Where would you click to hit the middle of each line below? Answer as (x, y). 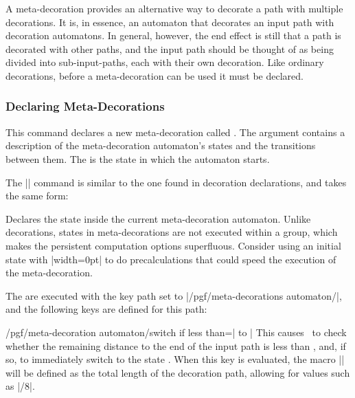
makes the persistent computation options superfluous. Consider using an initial (173, 245)
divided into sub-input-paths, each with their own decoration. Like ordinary (165, 62)
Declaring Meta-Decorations (85, 106)
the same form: (37, 196)
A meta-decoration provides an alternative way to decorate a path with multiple (174, 8)
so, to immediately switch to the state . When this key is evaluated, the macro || (175, 359)
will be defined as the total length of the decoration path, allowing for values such (178, 372)
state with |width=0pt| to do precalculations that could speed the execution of (171, 259)
